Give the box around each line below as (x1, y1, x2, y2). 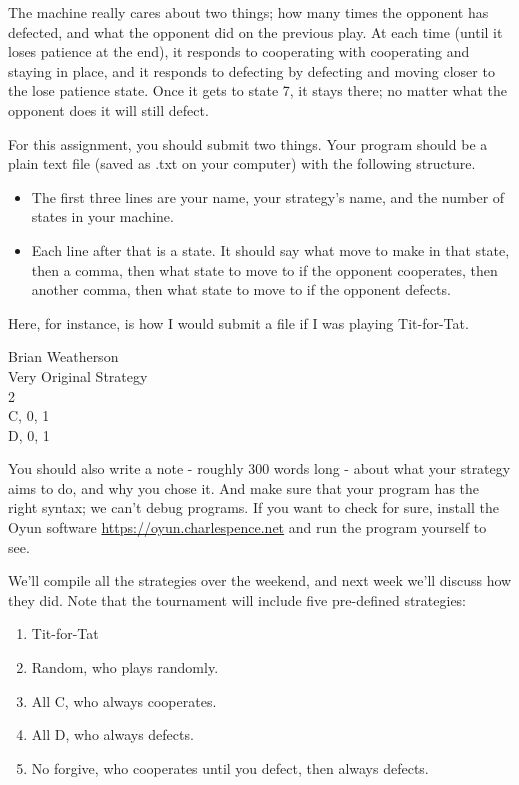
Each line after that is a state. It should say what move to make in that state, (31, 239, 510, 260)
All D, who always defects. (31, 724, 194, 745)
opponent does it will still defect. (8, 99, 209, 120)
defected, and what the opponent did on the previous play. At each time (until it (8, 21, 503, 42)
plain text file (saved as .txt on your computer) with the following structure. (8, 153, 476, 174)
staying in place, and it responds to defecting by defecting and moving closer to (8, 60, 495, 81)
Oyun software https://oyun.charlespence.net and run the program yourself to (8, 517, 487, 538)
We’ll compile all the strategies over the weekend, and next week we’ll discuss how (8, 570, 512, 591)
